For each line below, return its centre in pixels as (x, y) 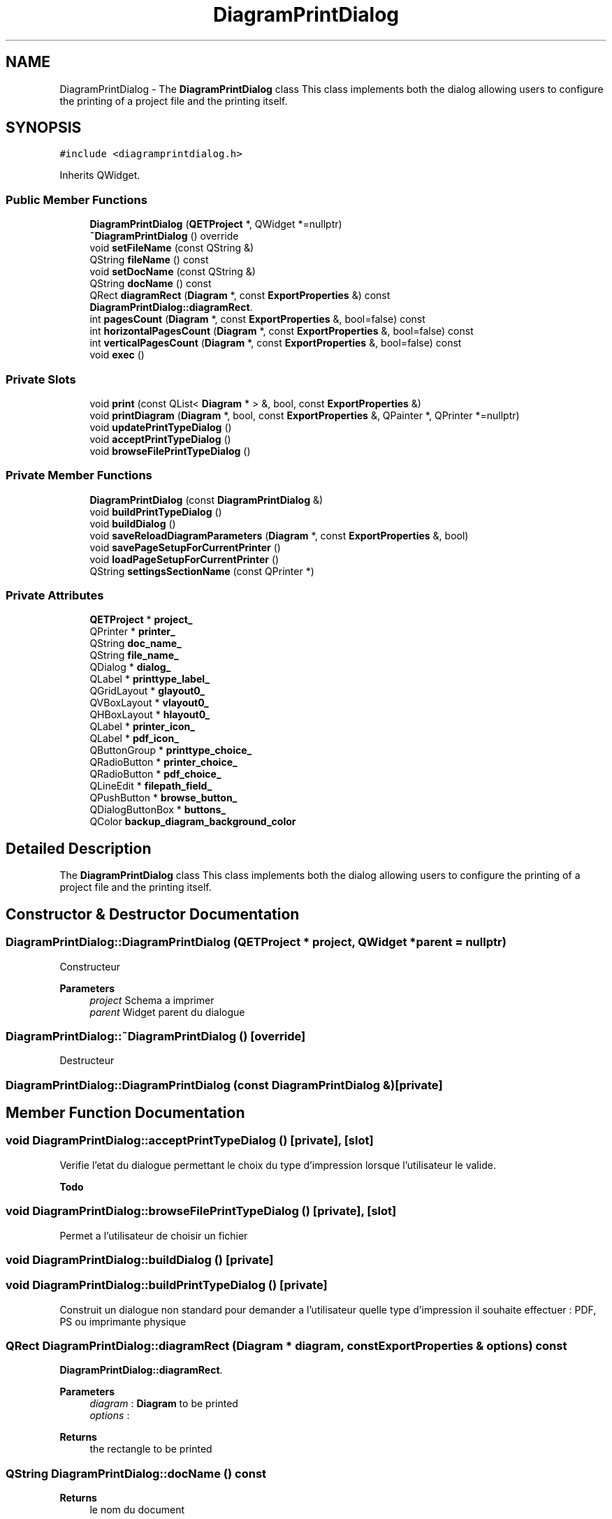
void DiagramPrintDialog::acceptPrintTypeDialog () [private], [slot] (190, 1141)
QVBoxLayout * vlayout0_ (149, 703)
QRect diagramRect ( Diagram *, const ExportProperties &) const (240, 296)
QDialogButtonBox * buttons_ (158, 810)
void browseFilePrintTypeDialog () (170, 451)
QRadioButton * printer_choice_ (163, 762)
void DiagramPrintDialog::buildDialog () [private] (140, 1259)
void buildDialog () (133, 523)
